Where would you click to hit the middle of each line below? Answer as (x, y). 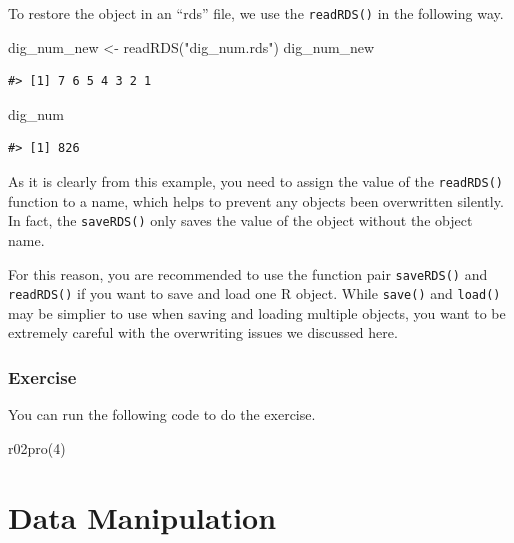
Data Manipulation (142, 516)
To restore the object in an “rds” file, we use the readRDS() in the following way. (256, 13)
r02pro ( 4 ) (37, 447)
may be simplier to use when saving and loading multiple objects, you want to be (257, 312)
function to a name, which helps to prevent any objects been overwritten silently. (256, 200)
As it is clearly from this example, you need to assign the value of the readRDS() (255, 181)
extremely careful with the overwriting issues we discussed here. (203, 332)
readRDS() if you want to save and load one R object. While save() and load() (254, 293)
